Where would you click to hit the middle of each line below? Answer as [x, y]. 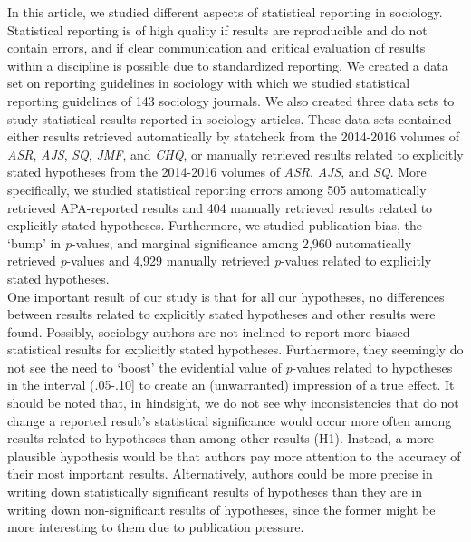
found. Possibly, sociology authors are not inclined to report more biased [209, 331]
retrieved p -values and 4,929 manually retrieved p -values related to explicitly [220, 261]
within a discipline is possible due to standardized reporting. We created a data [228, 65]
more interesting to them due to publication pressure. [156, 527]
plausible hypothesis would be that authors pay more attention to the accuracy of [234, 455]
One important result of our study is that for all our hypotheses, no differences [226, 296]
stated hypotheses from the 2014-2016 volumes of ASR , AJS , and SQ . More [217, 172]
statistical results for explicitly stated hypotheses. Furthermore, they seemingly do [235, 349]
